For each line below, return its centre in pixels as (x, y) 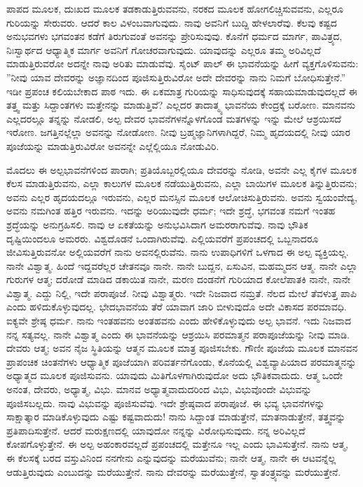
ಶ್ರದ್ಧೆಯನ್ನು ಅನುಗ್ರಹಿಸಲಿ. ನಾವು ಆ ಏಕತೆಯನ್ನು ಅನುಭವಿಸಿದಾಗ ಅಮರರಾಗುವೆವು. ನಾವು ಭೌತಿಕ (157, 224)
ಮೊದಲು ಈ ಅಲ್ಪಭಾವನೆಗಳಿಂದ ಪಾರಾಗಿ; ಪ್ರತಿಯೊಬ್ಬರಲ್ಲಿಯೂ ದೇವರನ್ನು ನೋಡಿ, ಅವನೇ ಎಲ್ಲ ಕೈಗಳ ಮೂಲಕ (181, 169)
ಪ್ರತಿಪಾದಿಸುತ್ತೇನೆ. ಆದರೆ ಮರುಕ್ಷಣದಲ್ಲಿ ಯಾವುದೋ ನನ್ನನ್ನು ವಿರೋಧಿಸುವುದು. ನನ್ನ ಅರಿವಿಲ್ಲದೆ (156, 430)
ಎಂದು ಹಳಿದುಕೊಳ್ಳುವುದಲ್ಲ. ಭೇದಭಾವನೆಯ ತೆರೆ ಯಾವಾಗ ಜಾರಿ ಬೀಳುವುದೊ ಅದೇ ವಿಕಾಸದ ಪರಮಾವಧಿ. (177, 307)
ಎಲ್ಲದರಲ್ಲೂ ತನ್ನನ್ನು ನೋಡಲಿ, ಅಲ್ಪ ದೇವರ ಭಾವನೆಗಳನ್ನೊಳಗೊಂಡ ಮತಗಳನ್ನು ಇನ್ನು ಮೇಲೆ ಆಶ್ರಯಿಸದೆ (174, 118)
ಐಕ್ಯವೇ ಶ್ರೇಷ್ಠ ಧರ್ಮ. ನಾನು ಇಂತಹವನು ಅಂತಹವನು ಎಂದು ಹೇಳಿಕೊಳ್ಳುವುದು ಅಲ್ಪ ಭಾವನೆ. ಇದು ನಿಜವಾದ (179, 321)
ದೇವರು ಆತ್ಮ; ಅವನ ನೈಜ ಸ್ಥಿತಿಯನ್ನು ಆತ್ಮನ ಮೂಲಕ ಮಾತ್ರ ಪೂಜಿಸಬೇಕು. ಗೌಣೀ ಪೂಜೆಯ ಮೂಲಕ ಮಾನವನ (182, 348)
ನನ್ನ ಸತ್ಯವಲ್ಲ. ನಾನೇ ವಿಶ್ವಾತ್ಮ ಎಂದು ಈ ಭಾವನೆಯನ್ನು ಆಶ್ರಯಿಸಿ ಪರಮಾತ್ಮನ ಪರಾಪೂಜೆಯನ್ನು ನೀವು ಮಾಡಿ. (178, 334)
